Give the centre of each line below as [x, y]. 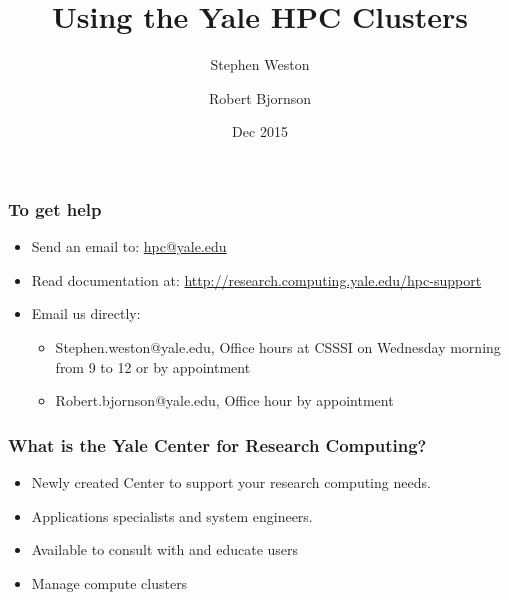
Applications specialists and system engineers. [172, 515]
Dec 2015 [260, 131]
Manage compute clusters [109, 582]
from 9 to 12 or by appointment [153, 366]
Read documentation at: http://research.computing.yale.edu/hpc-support [256, 279]
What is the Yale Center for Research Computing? [217, 444]
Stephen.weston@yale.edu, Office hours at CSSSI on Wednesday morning [278, 346]
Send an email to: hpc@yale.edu [129, 246]
